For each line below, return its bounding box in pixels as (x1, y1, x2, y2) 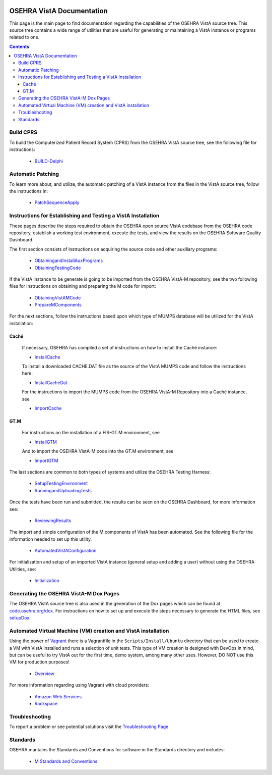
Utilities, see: (9, 566, 36, 572)
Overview (34, 670, 55, 677)
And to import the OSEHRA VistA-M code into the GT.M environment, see (22, 448, 174, 454)
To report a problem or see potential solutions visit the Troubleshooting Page (9, 724, 169, 730)
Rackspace (34, 701, 58, 707)
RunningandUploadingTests (34, 487, 92, 493)
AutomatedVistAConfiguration (34, 548, 97, 554)
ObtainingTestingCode (34, 265, 81, 271)
